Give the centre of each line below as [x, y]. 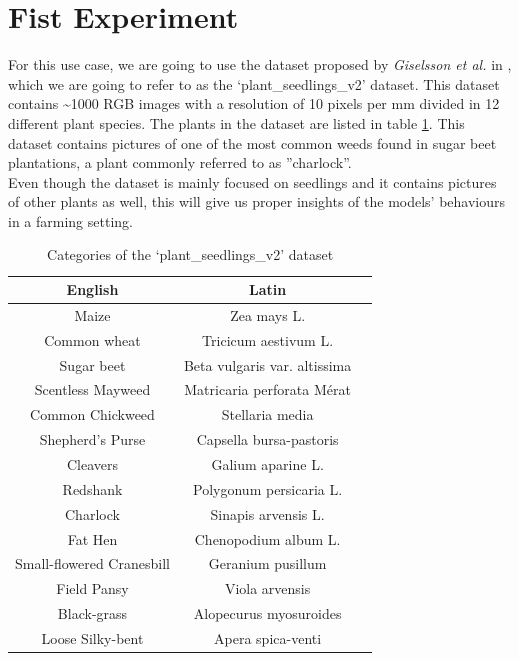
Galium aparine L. [267, 463]
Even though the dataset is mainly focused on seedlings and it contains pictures [252, 181]
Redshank [92, 488]
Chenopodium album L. [267, 538]
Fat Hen [92, 538]
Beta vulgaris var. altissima [267, 364]
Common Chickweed [92, 414]
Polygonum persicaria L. [268, 488]
